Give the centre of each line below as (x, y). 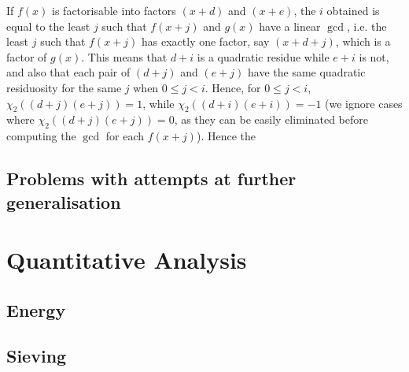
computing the (41, 136)
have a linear (290, 26)
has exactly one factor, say (206, 41)
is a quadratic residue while (263, 56)
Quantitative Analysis (127, 260)
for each (125, 136)
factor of (27, 56)
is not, (374, 56)
